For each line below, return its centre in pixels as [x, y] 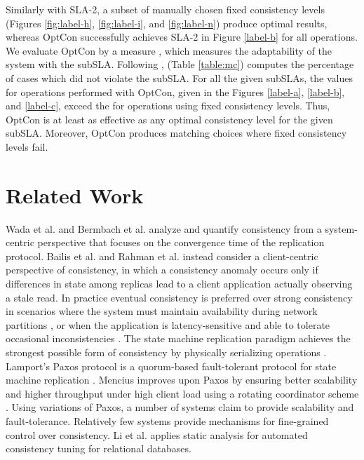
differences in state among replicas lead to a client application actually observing [179, 284]
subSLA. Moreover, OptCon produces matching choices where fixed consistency [176, 133]
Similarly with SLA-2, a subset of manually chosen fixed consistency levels [165, 9]
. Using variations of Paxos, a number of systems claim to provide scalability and [180, 407]
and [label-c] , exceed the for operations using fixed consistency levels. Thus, [168, 106]
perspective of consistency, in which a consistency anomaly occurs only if [162, 270]
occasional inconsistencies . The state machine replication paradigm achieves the [178, 338]
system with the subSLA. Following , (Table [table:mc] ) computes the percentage [180, 64]
